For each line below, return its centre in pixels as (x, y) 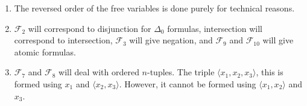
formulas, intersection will (215, 28)
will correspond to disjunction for (90, 28)
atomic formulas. (45, 51)
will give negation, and (171, 40)
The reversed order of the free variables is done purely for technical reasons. (154, 8)
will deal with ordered (99, 72)
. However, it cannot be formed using (188, 83)
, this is (270, 72)
